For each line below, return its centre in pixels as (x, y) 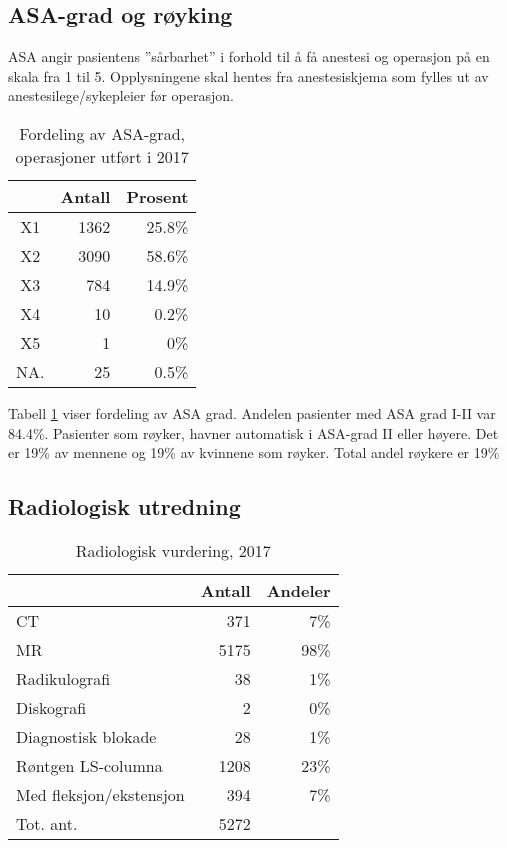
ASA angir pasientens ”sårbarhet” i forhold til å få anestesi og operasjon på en (249, 56)
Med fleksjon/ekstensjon (100, 794)
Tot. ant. (47, 823)
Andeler (298, 590)
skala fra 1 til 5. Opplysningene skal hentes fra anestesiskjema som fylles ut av (248, 75)
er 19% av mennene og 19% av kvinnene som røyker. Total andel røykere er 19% (254, 452)
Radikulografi (63, 678)
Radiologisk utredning (124, 506)
